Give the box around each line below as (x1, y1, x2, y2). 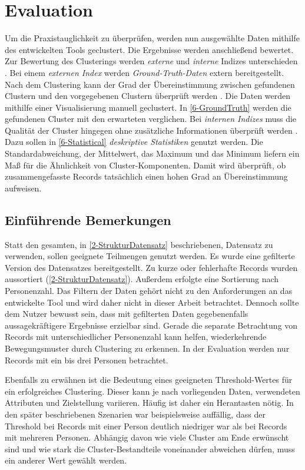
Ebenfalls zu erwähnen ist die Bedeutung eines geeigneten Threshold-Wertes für (5, 373, 293, 386)
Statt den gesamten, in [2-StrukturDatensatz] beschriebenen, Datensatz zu (5, 238, 273, 250)
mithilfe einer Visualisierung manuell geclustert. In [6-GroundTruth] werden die (5, 101, 291, 113)
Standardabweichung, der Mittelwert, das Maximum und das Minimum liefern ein (5, 147, 300, 160)
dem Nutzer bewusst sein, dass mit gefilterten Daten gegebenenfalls (5, 307, 248, 320)
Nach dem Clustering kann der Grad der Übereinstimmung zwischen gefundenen (5, 78, 295, 90)
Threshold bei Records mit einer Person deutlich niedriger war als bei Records (5, 419, 287, 432)
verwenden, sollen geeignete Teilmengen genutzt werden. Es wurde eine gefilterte (5, 250, 295, 262)
